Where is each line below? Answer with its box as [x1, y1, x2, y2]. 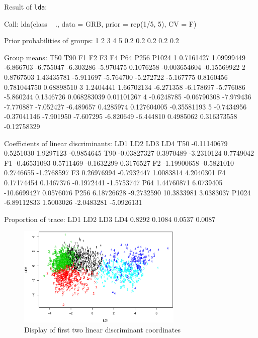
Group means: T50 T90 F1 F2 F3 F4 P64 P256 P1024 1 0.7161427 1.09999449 [4, 52, 245, 62]
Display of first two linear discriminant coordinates [24, 324, 181, 334]
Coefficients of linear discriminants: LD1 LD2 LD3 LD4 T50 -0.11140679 [4, 138, 228, 148]
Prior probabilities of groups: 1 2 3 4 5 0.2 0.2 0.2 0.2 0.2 [4, 35, 179, 46]
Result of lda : [4, 2, 47, 12]
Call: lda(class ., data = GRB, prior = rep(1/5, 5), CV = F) [4, 18, 197, 29]
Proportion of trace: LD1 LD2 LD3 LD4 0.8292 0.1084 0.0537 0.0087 [4, 213, 216, 224]
